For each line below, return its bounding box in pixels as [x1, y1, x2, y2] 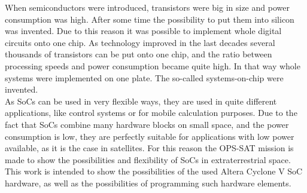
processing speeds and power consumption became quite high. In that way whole [5, 59, 300, 72]
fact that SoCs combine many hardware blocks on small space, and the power [5, 118, 289, 130]
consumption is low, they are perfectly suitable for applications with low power [5, 130, 294, 142]
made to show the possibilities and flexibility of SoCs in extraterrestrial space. [5, 153, 291, 166]
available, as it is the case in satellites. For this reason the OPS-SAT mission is [5, 142, 294, 154]
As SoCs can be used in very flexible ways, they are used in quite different [5, 94, 277, 107]
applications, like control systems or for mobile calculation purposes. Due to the [5, 106, 297, 119]
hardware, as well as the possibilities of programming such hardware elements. [5, 176, 291, 189]
